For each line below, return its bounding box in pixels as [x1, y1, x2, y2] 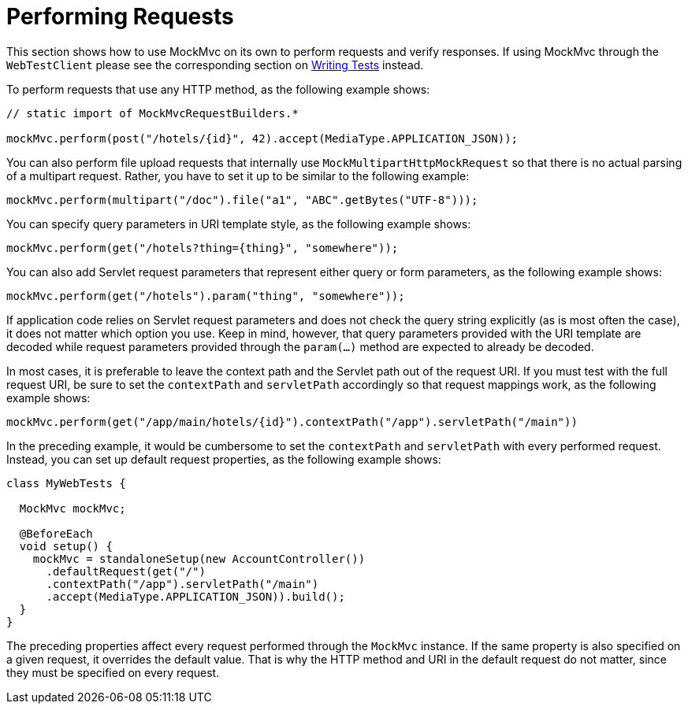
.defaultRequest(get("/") [46, 564, 206, 578]
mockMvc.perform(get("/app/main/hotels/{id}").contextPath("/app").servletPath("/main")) [6, 415, 578, 428]
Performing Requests [6, 3, 234, 30]
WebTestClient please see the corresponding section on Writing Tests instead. [6, 57, 424, 72]
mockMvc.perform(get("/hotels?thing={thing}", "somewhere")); [6, 241, 399, 254]
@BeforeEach [19, 527, 93, 540]
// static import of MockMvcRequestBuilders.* [6, 106, 299, 120]
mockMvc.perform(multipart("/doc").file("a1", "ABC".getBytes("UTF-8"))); [6, 193, 478, 206]
